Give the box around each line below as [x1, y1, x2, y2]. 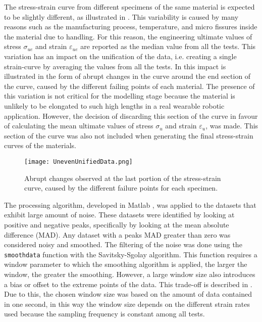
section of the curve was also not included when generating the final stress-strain [4, 130, 253, 141]
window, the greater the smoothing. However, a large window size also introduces [4, 268, 255, 279]
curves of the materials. [4, 140, 76, 151]
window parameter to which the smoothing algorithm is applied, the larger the [4, 259, 247, 269]
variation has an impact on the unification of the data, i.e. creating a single [4, 51, 237, 61]
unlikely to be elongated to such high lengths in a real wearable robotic [4, 100, 225, 111]
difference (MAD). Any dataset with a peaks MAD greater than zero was [4, 229, 231, 240]
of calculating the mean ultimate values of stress [4, 120, 153, 131]
